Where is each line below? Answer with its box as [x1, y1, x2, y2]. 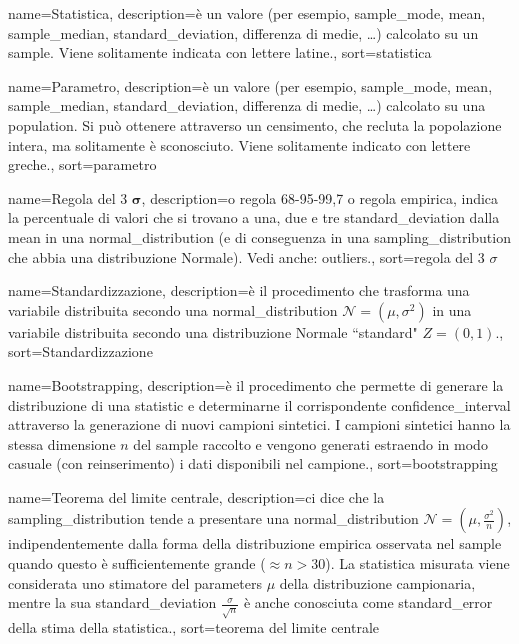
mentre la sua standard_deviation [8, 592, 217, 613]
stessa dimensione [8, 433, 116, 454]
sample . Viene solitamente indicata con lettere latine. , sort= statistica [8, 42, 432, 63]
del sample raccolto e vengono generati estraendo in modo [133, 433, 488, 454]
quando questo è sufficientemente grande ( [8, 553, 266, 574]
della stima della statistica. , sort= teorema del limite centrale [8, 617, 380, 638]
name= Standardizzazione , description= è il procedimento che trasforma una [8, 280, 470, 301]
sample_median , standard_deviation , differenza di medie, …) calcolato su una [8, 95, 486, 116]
